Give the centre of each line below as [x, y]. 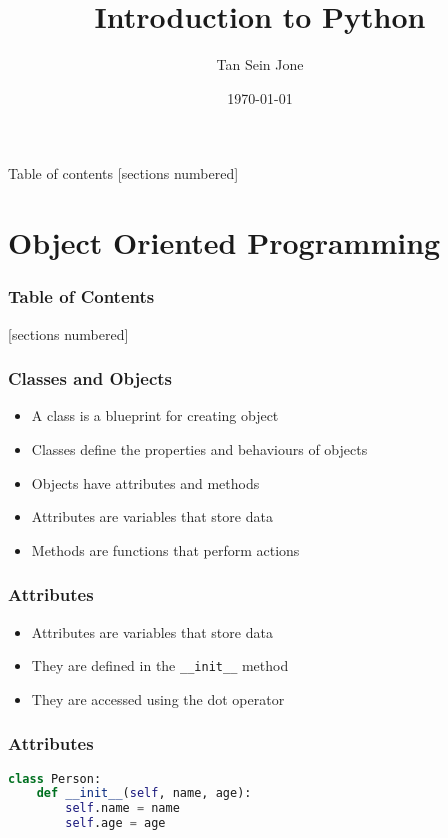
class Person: [55, 778]
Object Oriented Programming [224, 242]
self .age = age [115, 823]
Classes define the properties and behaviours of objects [199, 448]
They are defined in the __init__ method [160, 665]
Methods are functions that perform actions [165, 549]
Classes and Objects [90, 378]
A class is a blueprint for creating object [155, 415]
